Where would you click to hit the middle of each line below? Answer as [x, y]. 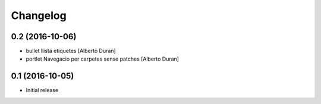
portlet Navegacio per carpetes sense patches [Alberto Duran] [103, 59]
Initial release [42, 90]
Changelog [39, 15]
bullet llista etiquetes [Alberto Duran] [71, 51]
